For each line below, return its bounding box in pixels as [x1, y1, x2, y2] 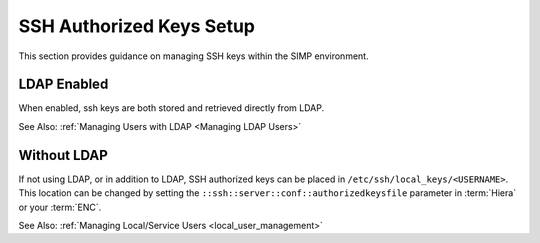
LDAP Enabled [18, 76, 109, 93]
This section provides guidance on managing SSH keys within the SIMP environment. [18, 50, 369, 62]
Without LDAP [18, 146, 109, 164]
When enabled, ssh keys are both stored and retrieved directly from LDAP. [18, 102, 325, 114]
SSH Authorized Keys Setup [18, 15, 255, 37]
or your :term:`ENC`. [18, 201, 102, 213]
